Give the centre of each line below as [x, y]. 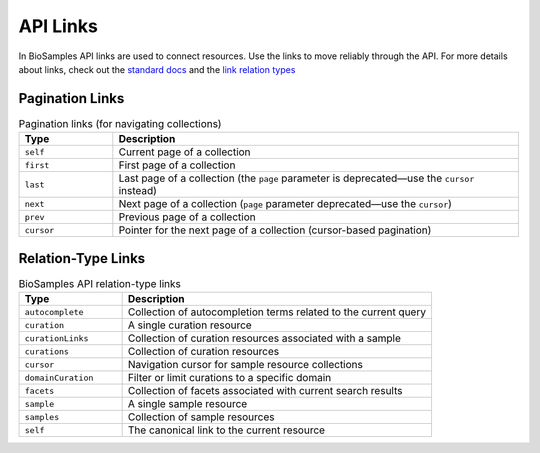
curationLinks [56, 338]
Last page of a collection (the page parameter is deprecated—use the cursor [296, 178]
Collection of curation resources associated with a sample [264, 338]
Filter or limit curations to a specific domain [229, 378]
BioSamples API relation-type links [100, 283]
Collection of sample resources [201, 417]
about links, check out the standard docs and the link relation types [157, 69]
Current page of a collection [184, 152]
